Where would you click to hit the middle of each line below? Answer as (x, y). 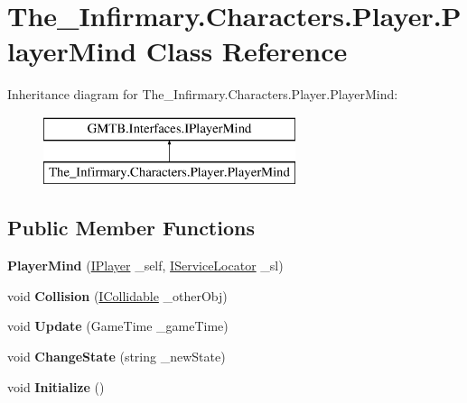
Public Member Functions (131, 228)
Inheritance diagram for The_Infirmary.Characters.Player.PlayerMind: (203, 94)
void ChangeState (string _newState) (117, 357)
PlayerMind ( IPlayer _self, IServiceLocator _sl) (145, 266)
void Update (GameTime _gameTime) (118, 326)
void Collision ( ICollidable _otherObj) (117, 295)
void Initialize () (56, 386)
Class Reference (247, 51)
